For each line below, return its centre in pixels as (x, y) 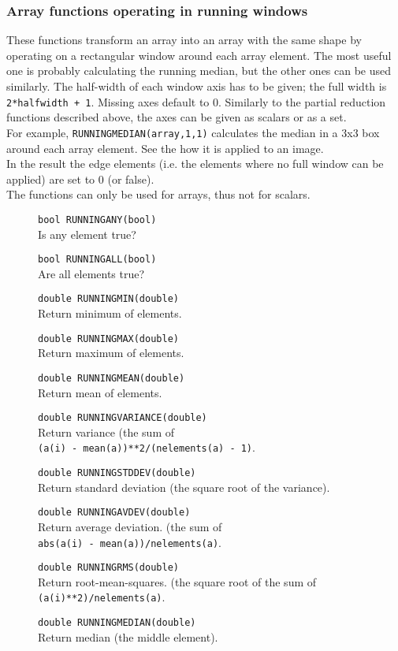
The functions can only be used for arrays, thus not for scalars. (158, 194)
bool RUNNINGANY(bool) (97, 219)
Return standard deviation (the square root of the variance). (184, 487)
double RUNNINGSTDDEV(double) (117, 473)
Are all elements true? (91, 273)
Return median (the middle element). (128, 636)
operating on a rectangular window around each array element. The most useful (199, 55)
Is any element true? (87, 234)
